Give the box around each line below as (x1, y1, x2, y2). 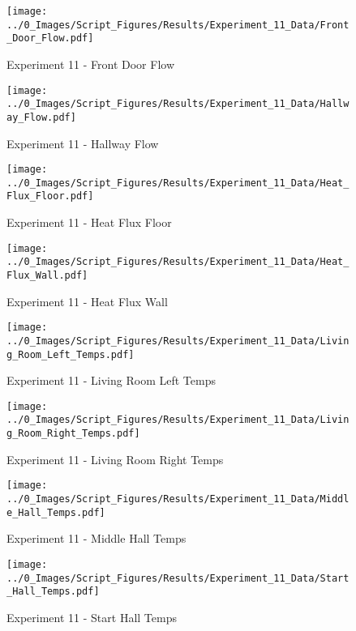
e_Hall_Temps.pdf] (6, 506, 105, 518)
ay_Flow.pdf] (6, 111, 76, 123)
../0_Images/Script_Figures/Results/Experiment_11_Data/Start (6, 572, 350, 584)
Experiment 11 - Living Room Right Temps (6, 450, 224, 467)
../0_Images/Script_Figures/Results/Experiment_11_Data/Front (6, 19, 350, 31)
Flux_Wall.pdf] (6, 270, 88, 281)
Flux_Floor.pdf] (6, 190, 94, 203)
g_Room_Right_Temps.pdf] (6, 428, 140, 440)
